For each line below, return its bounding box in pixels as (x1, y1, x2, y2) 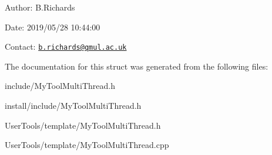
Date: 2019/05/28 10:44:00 (5, 20, 100, 33)
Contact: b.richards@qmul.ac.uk (5, 40, 127, 53)
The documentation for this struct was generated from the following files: (5, 60, 268, 72)
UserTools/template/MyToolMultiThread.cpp (5, 139, 169, 151)
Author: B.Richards (5, 1, 75, 13)
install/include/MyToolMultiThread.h (5, 99, 142, 112)
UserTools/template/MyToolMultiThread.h (5, 119, 161, 131)
